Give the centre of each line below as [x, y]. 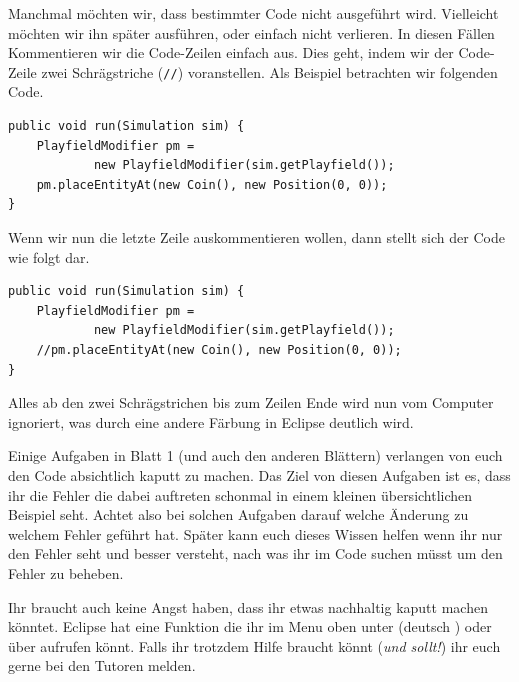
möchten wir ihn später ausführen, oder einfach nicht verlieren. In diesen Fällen [251, 32]
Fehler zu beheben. [66, 572]
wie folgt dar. [49, 256]
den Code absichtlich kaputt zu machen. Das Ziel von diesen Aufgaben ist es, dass [259, 474]
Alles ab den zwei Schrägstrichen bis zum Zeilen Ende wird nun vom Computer [251, 402]
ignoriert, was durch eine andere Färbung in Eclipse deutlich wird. [211, 421]
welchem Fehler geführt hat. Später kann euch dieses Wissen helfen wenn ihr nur [255, 533]
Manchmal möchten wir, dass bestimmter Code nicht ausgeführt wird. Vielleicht [253, 13]
